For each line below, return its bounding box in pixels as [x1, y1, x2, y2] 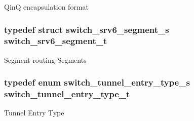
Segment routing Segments [4, 54, 87, 65]
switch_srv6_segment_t [4, 34, 107, 47]
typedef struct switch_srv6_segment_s [4, 23, 169, 35]
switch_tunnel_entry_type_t [4, 88, 130, 100]
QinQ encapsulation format [4, 2, 89, 12]
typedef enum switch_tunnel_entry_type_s [4, 76, 190, 89]
